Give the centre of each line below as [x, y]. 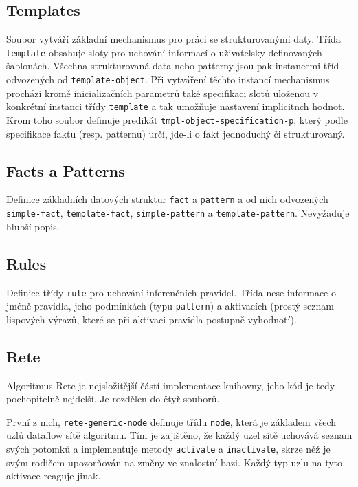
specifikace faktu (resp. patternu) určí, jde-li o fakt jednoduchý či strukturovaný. [176, 133]
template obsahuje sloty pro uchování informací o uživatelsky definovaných [164, 52]
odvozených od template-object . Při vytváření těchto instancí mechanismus [168, 79]
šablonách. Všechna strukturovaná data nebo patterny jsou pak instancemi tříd [173, 66]
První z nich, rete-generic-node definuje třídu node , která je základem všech [171, 421]
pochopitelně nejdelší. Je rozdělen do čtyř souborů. [113, 399]
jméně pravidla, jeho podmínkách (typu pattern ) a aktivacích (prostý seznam [170, 306]
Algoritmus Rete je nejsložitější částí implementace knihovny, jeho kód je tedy [171, 385]
